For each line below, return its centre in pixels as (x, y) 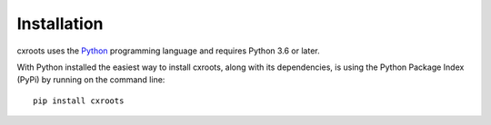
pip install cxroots (79, 101)
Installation (60, 24)
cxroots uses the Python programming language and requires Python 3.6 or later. (168, 51)
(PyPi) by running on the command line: (91, 80)
